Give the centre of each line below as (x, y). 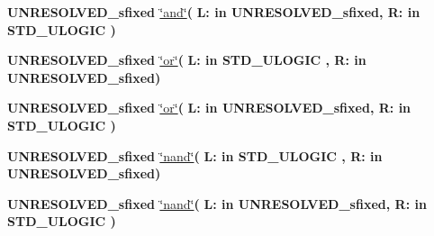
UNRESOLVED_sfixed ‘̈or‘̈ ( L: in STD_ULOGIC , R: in (187, 60)
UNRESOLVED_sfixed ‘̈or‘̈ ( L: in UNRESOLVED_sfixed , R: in (209, 108)
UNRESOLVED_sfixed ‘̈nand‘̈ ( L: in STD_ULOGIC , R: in (195, 155)
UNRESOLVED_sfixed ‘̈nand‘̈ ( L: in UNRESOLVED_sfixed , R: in (217, 203)
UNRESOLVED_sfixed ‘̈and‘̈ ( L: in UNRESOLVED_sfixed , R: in (214, 12)
